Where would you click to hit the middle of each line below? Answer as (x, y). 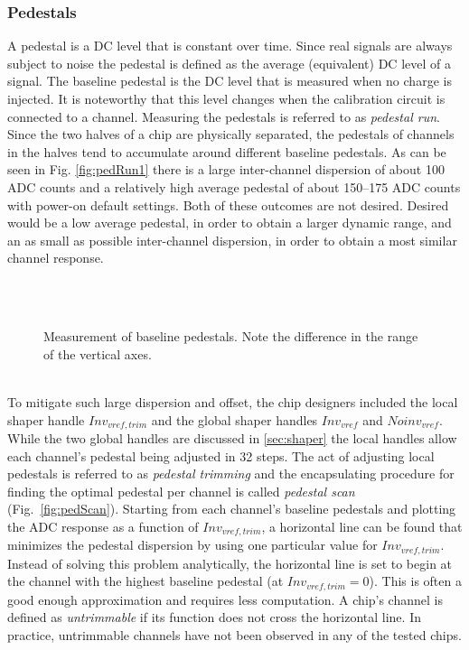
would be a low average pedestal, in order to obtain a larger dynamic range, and (230, 223)
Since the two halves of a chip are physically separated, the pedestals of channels (231, 134)
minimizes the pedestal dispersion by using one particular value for (192, 545)
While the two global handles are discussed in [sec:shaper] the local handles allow (232, 437)
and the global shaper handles (234, 419)
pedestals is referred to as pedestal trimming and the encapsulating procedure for (231, 474)
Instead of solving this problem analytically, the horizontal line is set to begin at (230, 563)
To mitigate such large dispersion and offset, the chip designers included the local (233, 401)
